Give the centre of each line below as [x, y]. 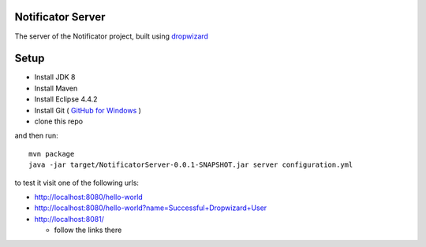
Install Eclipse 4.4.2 [66, 99]
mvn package [52, 154]
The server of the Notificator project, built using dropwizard [112, 36]
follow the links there [88, 230]
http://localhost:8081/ [69, 219]
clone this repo [58, 121]
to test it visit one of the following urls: [77, 182]
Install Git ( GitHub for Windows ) [88, 110]
